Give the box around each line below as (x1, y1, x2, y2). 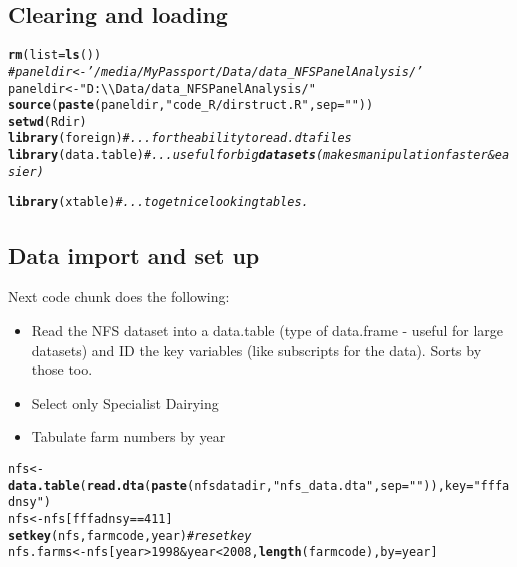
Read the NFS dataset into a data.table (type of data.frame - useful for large (31, 319, 504, 340)
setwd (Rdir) (8, 114, 87, 129)
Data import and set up (8, 239, 260, 270)
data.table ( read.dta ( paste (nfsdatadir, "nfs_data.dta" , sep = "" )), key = (8, 478, 474, 493)
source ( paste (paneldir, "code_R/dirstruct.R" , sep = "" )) (8, 98, 374, 113)
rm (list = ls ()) (8, 48, 102, 63)
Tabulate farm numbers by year (31, 426, 226, 447)
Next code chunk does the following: (8, 286, 230, 307)
